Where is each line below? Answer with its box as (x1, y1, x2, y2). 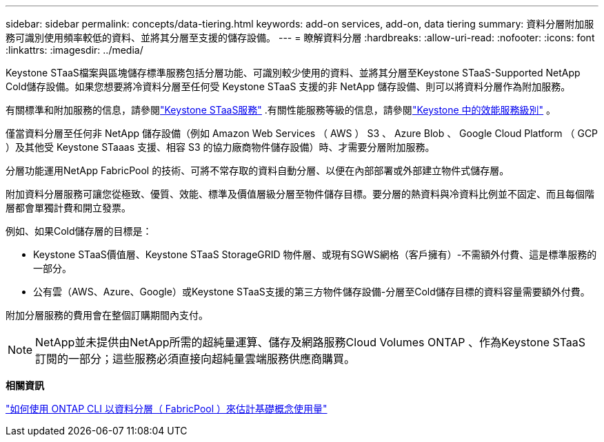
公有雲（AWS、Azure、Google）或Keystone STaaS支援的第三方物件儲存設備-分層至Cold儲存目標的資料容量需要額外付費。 (33, 286, 590, 297)
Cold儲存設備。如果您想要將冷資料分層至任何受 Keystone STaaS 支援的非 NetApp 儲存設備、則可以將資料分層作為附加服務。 (6, 81, 571, 92)
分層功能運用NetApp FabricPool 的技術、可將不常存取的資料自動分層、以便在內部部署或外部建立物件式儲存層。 (6, 165, 510, 176)
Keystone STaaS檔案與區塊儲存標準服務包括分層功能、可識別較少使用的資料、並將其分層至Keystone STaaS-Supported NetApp (6, 67, 581, 78)
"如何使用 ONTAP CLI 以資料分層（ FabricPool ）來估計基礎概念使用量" (6, 403, 328, 414)
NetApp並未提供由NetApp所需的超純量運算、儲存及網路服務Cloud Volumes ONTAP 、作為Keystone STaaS (35, 335, 586, 349)
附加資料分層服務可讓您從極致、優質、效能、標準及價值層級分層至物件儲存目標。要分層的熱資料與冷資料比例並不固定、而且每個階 (6, 188, 594, 200)
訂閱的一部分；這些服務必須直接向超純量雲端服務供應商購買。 (35, 352, 356, 366)
